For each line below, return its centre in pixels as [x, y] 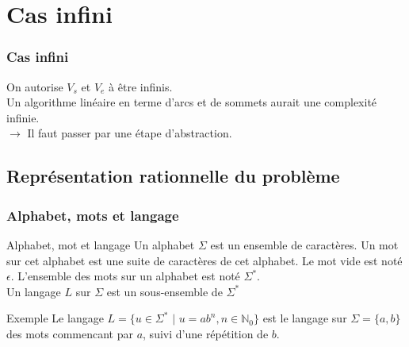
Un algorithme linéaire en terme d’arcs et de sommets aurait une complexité [192, 102]
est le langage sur [305, 318]
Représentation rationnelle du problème [173, 176]
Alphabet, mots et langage [93, 215]
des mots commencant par [70, 333]
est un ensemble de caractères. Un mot [304, 244]
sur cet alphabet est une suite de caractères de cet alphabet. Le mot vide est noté [204, 260]
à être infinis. [141, 86]
